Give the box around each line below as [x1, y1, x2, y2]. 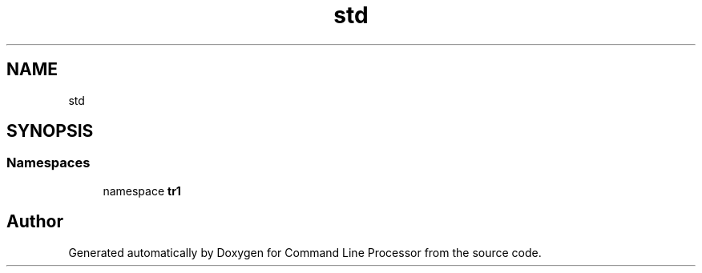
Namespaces [6, 155, 91, 171]
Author [6, 211, 63, 232]
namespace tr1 [103, 183, 181, 198]
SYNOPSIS [6, 121, 94, 142]
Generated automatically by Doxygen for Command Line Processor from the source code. [68, 245, 542, 259]
